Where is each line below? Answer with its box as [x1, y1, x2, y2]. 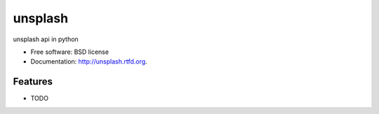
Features [13, 76, 53, 87]
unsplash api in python [13, 35, 79, 43]
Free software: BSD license [30, 48, 109, 56]
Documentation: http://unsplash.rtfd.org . [30, 57, 147, 66]
